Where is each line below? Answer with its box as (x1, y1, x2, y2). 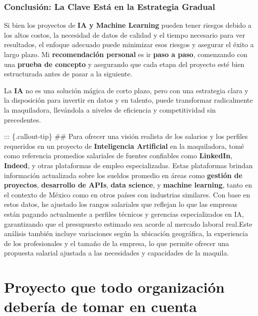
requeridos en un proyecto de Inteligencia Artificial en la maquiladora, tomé (4, 140, 244, 151)
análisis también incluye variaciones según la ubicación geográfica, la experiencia (4, 228, 248, 239)
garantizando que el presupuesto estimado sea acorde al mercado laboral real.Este (4, 218, 253, 229)
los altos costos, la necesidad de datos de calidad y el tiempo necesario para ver (4, 29, 245, 40)
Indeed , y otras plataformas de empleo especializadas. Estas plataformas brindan (4, 160, 253, 170)
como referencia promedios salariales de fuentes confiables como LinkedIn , (4, 150, 233, 161)
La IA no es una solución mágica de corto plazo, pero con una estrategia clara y (4, 85, 249, 95)
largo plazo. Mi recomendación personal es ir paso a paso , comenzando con (4, 49, 248, 59)
